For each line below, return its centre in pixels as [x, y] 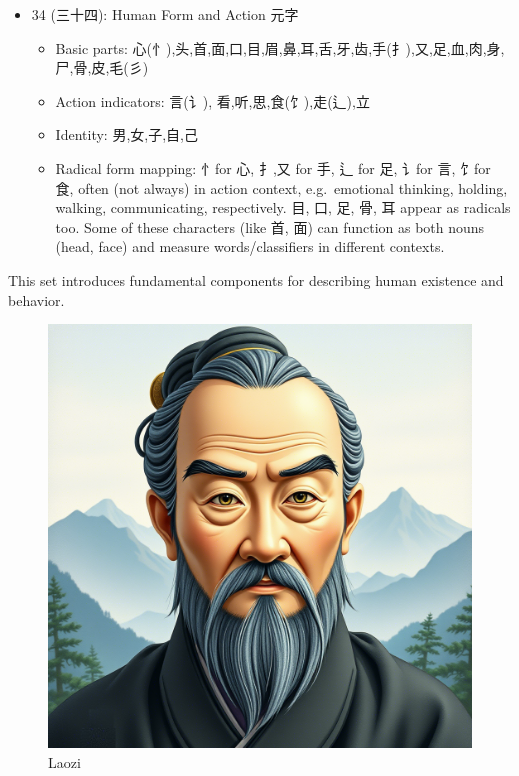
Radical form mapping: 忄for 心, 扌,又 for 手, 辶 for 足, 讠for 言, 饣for [273, 167]
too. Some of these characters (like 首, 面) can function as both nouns [270, 226]
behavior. [36, 299]
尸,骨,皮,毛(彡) [102, 67]
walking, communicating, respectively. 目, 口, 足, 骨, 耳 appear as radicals [283, 207]
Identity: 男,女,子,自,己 [126, 134]
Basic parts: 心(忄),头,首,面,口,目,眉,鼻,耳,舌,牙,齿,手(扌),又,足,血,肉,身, [280, 47]
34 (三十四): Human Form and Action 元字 [165, 14]
